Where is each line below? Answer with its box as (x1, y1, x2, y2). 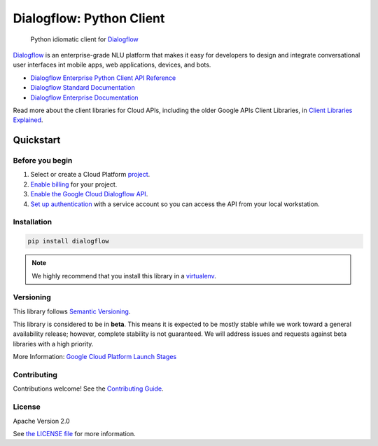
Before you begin (13, 156, 73, 165)
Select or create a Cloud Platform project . (30, 170, 150, 179)
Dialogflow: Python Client (13, 11, 165, 26)
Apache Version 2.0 (13, 417, 70, 425)
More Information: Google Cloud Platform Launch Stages (13, 353, 177, 361)
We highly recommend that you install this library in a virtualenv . (31, 271, 216, 280)
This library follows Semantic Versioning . (13, 307, 131, 316)
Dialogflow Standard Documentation (30, 83, 136, 92)
